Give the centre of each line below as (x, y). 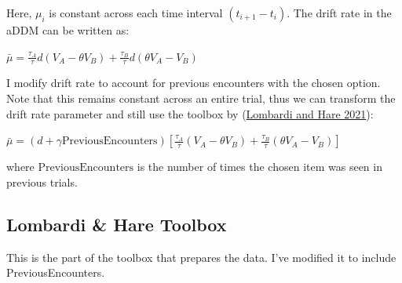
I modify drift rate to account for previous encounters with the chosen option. (194, 83)
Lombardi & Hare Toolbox (117, 224)
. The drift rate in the (339, 13)
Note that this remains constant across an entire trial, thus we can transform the (201, 98)
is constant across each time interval (136, 13)
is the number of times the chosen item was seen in (259, 167)
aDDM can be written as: (68, 30)
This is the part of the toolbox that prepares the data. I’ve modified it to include (201, 257)
